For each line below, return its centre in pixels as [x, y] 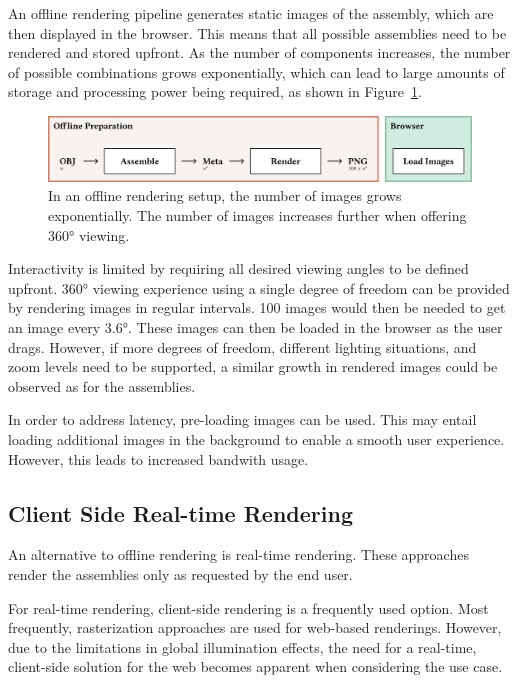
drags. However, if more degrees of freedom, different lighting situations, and [242, 346]
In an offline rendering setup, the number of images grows [225, 195]
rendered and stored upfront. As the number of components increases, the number [259, 52]
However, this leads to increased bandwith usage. [158, 458]
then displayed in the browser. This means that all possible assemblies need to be [257, 32]
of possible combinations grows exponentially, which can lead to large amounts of [256, 71]
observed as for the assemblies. [102, 385]
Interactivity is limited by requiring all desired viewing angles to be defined [238, 268]
